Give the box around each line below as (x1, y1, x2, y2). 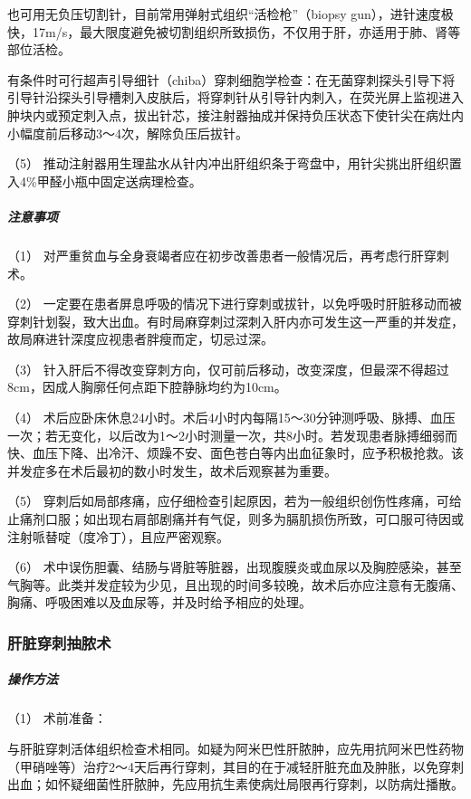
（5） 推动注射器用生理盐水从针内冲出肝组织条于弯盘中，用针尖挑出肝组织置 (7, 154, 462, 173)
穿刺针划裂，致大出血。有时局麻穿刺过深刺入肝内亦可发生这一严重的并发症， (7, 311, 464, 330)
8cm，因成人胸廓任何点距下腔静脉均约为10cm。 (7, 377, 287, 396)
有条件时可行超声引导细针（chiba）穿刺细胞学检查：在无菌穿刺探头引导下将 (7, 70, 456, 89)
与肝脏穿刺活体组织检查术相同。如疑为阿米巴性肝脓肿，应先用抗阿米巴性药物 (7, 739, 464, 757)
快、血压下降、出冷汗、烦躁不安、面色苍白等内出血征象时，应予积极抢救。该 (7, 443, 464, 462)
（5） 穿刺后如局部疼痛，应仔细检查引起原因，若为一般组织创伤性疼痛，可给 (7, 491, 462, 510)
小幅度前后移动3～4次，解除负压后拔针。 (7, 123, 248, 142)
